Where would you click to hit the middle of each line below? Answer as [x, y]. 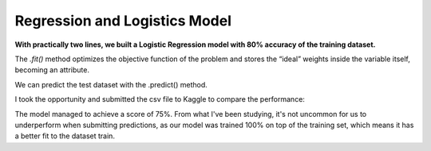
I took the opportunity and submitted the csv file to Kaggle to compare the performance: [160, 99]
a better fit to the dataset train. [65, 136]
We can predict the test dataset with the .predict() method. [111, 84]
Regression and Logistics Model [123, 21]
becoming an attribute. [52, 70]
